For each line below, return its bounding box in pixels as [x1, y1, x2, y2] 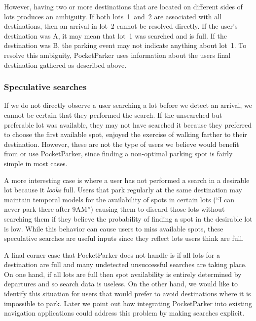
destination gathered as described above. [4, 59, 127, 70]
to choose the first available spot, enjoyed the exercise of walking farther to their [4, 129, 247, 139]
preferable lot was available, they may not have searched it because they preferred [4, 119, 252, 130]
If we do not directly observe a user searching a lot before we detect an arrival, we [4, 100, 252, 110]
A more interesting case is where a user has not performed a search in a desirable [4, 175, 250, 185]
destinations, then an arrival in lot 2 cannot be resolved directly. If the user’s [4, 21, 238, 31]
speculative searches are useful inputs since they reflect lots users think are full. [4, 233, 244, 243]
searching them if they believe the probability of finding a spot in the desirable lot [4, 213, 253, 224]
